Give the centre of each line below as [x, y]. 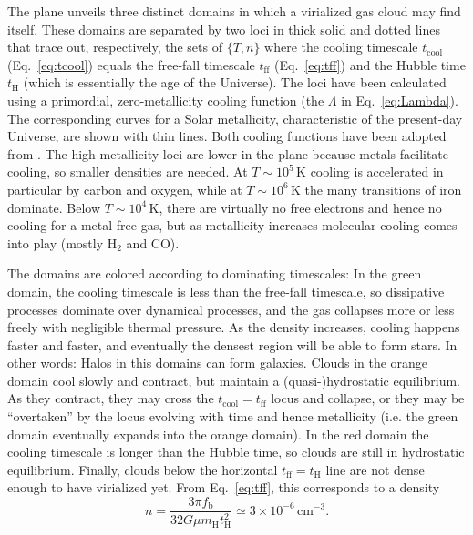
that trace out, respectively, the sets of [115, 47]
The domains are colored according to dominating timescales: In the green [215, 273]
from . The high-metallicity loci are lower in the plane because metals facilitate [228, 153]
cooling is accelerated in [377, 172]
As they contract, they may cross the [111, 398]
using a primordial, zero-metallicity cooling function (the [166, 100]
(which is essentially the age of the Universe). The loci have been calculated [235, 82]
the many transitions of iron [383, 189]
